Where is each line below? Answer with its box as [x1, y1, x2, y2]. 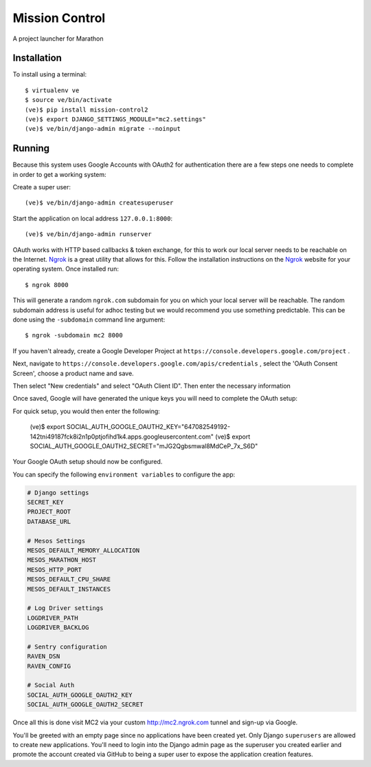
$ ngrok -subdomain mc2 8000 [25, 331, 123, 339]
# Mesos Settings [27, 537, 86, 545]
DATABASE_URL [27, 517, 71, 525]
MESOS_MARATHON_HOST [27, 556, 96, 564]
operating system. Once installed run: [12, 265, 120, 273]
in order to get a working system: [12, 170, 106, 178]
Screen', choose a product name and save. [12, 369, 134, 377]
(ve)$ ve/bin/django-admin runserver [25, 231, 153, 238]
